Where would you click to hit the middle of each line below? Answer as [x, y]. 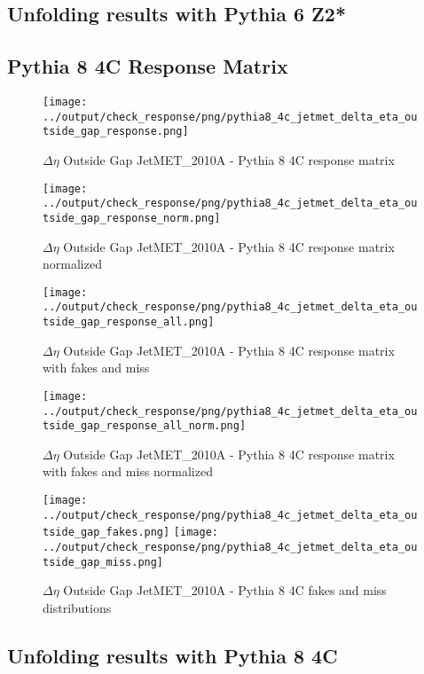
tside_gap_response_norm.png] [132, 218]
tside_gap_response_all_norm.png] [145, 426]
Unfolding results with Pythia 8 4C [173, 655]
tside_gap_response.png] [116, 132]
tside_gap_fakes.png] [106, 533]
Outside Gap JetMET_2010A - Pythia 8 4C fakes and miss [225, 590]
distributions [77, 607]
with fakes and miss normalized [128, 471]
